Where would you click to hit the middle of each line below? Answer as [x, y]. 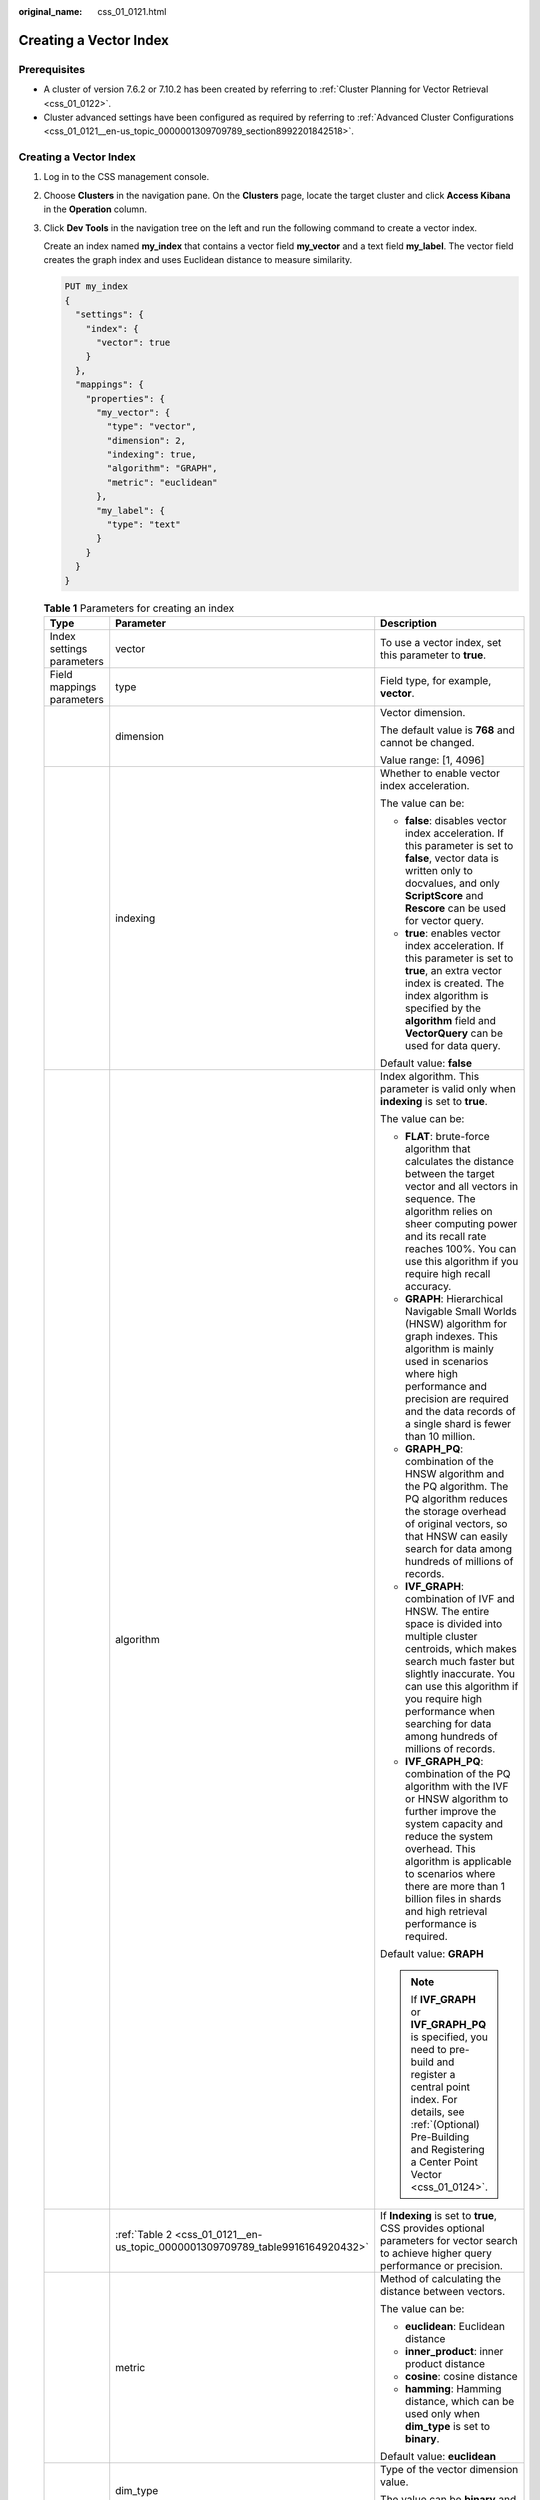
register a [433, 2074]
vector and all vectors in [462, 1186]
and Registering [447, 2149]
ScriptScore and [444, 895]
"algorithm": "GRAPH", [162, 468]
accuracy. [428, 1286]
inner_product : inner [454, 2351]
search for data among [459, 1548]
